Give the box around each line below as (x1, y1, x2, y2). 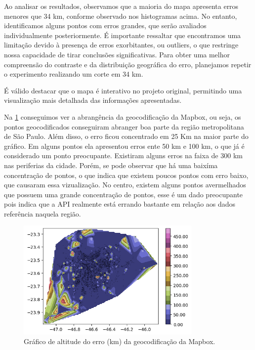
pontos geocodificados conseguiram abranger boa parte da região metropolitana (4, 121, 244, 131)
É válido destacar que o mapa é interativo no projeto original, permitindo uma (4, 85, 242, 95)
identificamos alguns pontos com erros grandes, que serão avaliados (4, 20, 207, 31)
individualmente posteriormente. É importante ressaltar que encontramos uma (4, 30, 241, 40)
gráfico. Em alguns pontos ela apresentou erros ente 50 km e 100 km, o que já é (4, 140, 245, 151)
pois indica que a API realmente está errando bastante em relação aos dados (4, 199, 236, 209)
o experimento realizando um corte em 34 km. (4, 69, 143, 79)
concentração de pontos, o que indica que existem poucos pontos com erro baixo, (4, 170, 249, 180)
